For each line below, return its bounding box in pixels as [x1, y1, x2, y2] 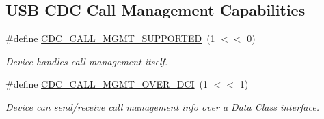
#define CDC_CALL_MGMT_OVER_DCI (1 [5, 77, 208, 91]
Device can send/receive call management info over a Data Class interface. [5, 99, 319, 114]
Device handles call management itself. [5, 54, 168, 68]
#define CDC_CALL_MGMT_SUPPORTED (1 [5, 31, 215, 46]
